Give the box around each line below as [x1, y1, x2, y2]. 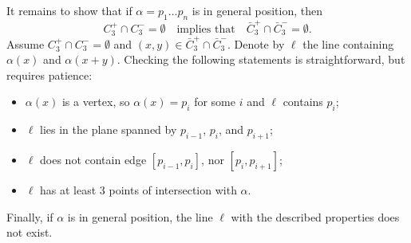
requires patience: [6, 66, 93, 83]
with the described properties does [231, 208, 400, 225]
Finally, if [6, 208, 53, 225]
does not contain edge [40, 151, 147, 168]
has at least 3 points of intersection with [40, 182, 237, 198]
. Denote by [227, 35, 285, 52]
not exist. [6, 224, 53, 241]
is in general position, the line [67, 208, 213, 225]
